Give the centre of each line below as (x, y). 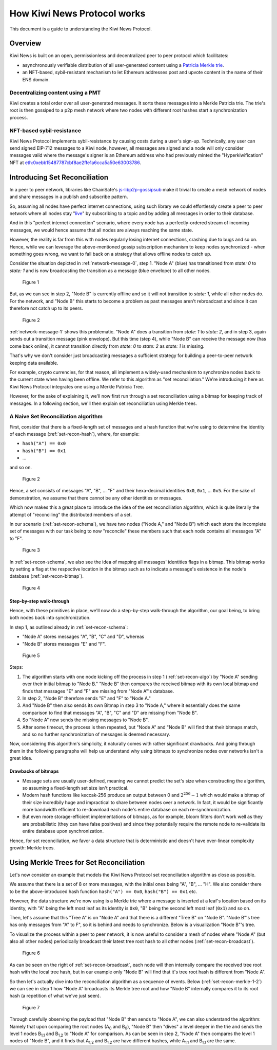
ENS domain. (36, 79)
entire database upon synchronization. (63, 831)
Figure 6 (31, 953)
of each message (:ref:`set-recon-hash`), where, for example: (74, 434)
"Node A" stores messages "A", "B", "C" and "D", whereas (83, 637)
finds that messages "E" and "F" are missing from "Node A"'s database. (98, 691)
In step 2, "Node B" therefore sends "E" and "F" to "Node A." (87, 698)
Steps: (16, 667)
